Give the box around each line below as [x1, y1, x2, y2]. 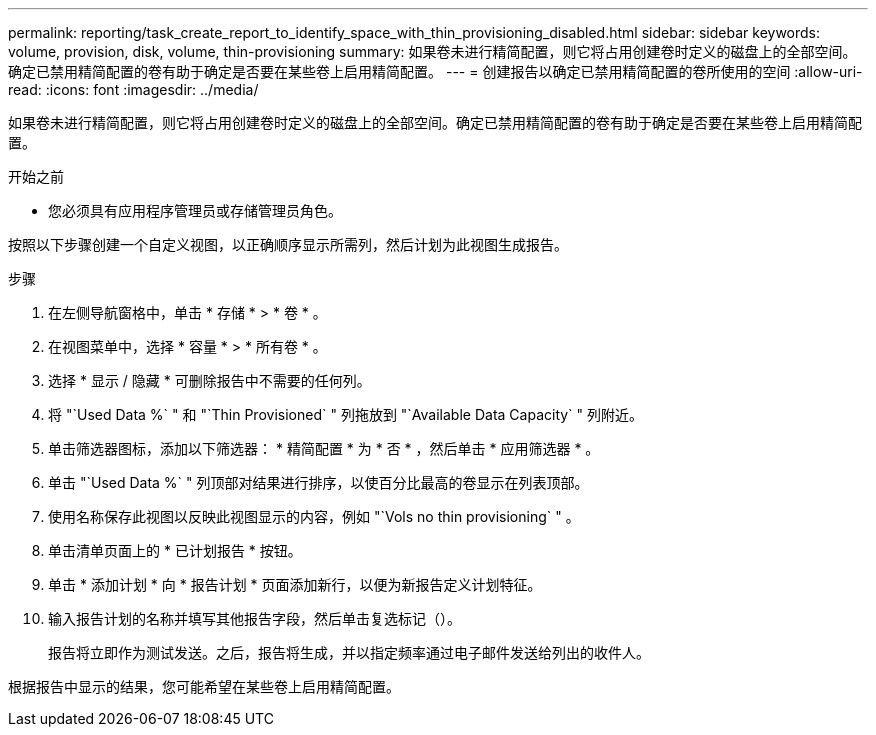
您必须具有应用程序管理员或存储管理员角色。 [48, 202, 342, 219]
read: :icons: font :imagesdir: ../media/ [8, 81, 259, 98]
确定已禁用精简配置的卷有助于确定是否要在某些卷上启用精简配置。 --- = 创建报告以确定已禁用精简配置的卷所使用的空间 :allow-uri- [8, 63, 863, 80]
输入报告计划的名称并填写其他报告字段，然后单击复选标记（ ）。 [48, 610, 461, 627]
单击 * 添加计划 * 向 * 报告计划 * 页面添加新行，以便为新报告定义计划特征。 [48, 576, 542, 593]
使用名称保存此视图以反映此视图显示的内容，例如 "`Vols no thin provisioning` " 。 [48, 508, 580, 525]
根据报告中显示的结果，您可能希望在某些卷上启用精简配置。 [8, 678, 400, 695]
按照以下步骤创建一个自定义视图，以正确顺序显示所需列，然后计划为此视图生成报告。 [8, 236, 568, 253]
